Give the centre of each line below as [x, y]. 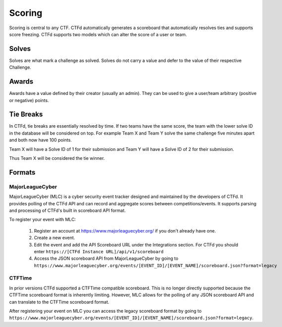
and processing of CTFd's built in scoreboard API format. [67, 210]
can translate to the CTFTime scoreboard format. [59, 302]
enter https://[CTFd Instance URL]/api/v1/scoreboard [99, 251]
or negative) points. [29, 100]
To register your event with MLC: [43, 220]
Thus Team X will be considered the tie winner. [57, 158]
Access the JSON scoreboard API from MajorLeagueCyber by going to [106, 258]
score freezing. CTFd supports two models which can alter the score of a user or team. [98, 34]
